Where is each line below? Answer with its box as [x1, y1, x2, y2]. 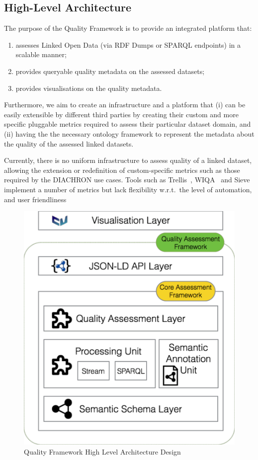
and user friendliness [4, 194, 67, 204]
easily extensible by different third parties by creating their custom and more [4, 109, 239, 119]
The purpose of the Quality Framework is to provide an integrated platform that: [4, 23, 252, 33]
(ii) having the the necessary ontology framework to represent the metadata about [4, 128, 255, 139]
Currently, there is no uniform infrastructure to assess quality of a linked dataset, [4, 155, 252, 165]
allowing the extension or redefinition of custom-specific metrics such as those [4, 164, 240, 175]
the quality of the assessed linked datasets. [4, 138, 134, 149]
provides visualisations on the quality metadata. [15, 82, 162, 93]
